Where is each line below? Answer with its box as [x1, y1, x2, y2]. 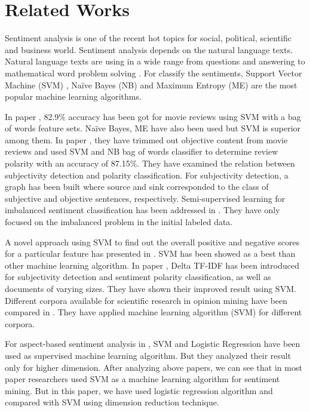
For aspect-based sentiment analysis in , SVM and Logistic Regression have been [5, 337, 300, 350]
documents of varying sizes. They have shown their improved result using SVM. [5, 282, 296, 294]
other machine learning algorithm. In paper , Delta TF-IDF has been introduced [5, 259, 300, 271]
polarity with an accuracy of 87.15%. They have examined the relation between [5, 157, 295, 170]
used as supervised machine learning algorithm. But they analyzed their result [5, 349, 291, 361]
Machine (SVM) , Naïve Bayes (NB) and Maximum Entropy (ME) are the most [5, 78, 297, 91]
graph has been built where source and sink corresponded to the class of [5, 180, 269, 193]
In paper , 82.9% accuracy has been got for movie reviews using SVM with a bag [5, 110, 301, 122]
